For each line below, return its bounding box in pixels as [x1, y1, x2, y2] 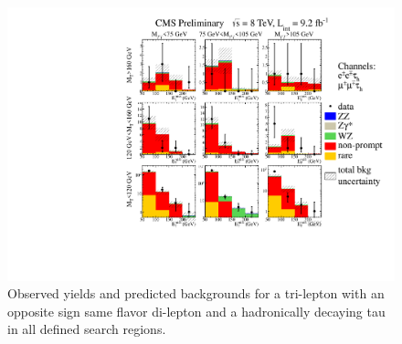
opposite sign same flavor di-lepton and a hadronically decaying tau [7, 301, 386, 320]
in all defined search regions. [7, 319, 166, 339]
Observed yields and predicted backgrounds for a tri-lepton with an [7, 284, 385, 303]
